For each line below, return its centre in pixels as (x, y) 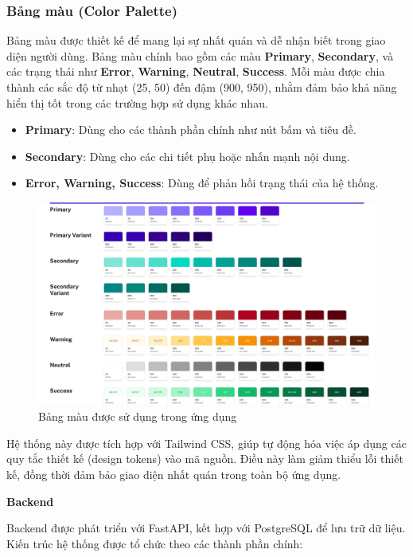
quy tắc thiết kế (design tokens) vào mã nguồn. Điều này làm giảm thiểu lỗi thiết (205, 459)
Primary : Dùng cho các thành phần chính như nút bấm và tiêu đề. (191, 129)
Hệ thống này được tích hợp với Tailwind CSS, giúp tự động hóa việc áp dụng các (206, 443)
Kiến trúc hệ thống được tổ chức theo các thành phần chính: (155, 543)
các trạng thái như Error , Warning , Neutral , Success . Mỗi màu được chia (196, 71)
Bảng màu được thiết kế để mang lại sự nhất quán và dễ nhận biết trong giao (196, 40)
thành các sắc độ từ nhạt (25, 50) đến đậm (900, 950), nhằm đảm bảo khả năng (202, 87)
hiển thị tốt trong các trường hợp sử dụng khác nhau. (137, 102)
